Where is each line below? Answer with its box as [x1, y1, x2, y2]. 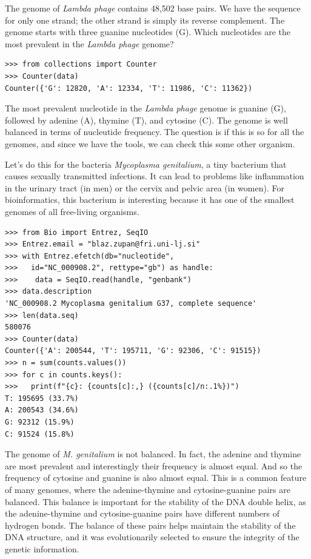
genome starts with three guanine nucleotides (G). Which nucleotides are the [5, 25, 291, 38]
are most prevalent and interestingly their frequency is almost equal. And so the [5, 459, 303, 472]
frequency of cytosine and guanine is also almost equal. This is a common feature [5, 471, 307, 484]
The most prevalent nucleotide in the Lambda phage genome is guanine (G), [5, 102, 286, 114]
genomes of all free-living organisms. [5, 205, 139, 217]
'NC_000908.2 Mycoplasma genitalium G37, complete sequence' [5, 299, 257, 308]
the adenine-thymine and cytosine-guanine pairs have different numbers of [5, 507, 280, 520]
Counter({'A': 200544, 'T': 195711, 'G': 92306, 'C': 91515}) [5, 346, 261, 356]
